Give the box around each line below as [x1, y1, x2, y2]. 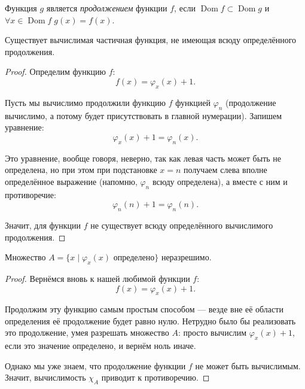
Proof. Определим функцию [5, 65, 106, 78]
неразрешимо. [161, 251, 212, 263]
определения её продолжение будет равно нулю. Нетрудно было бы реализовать [5, 314, 296, 327]
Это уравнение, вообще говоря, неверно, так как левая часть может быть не [5, 151, 282, 164]
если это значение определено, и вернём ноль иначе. [5, 339, 196, 352]
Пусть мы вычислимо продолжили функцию [5, 96, 166, 108]
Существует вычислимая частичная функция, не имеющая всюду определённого [5, 34, 297, 46]
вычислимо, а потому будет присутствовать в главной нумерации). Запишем [5, 109, 282, 121]
